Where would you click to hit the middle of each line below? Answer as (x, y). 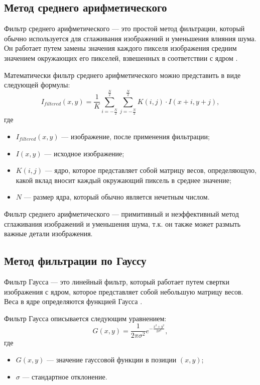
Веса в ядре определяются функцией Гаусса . (73, 301)
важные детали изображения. (48, 233)
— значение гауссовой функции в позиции (112, 359)
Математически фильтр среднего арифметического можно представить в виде (122, 75)
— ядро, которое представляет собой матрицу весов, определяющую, (151, 170)
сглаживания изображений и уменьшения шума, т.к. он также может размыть (122, 223)
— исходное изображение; (84, 153)
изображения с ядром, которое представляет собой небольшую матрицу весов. (124, 291)
